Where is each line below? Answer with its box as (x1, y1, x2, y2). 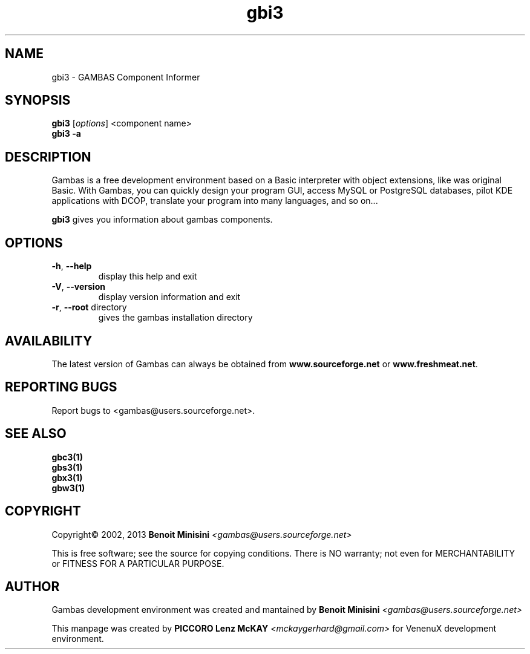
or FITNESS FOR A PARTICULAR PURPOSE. (51, 558, 224, 569)
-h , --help (51, 261, 92, 272)
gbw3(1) (51, 482, 85, 493)
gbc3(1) (51, 451, 83, 462)
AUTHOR (5, 578, 60, 594)
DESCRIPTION (5, 149, 91, 165)
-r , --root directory (51, 302, 127, 313)
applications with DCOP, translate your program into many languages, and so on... (51, 195, 378, 206)
